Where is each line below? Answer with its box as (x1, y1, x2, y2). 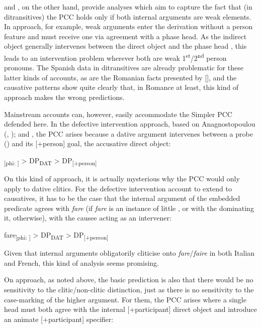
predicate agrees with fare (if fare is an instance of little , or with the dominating (4, 202, 254, 213)
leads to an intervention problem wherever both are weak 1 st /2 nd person (4, 51, 227, 63)
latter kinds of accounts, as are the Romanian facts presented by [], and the (4, 72, 237, 82)
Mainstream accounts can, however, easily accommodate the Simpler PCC (4, 108, 232, 119)
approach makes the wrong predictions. (4, 92, 125, 102)
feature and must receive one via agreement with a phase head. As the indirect (4, 31, 247, 41)
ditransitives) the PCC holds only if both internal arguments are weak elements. (4, 11, 251, 22)
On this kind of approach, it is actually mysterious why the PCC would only (4, 173, 240, 184)
